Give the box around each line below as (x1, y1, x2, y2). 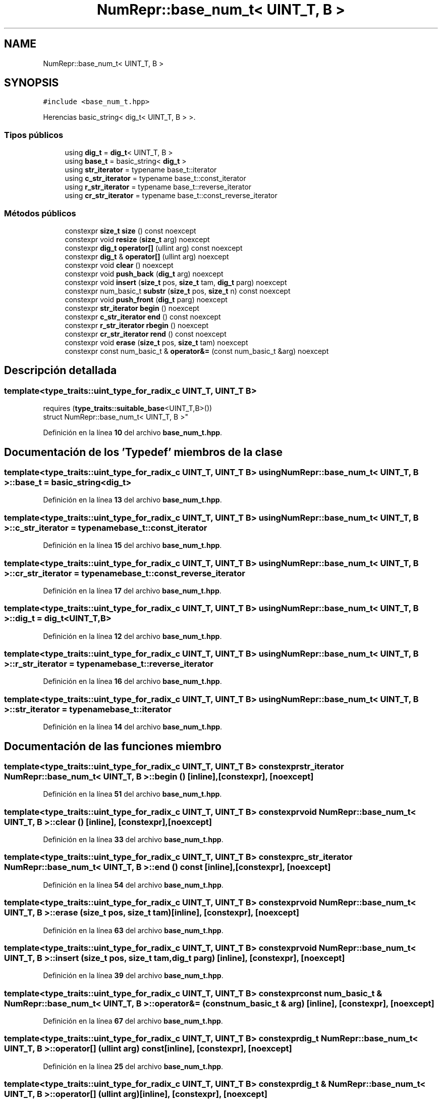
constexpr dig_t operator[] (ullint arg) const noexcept (65, 243, 243, 252)
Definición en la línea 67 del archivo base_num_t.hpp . (43, 1017, 223, 1026)
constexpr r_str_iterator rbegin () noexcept (65, 320, 209, 330)
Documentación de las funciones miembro (4, 740, 222, 753)
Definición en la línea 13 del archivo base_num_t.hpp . (43, 495, 222, 504)
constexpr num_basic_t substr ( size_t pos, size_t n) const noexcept (65, 286, 291, 295)
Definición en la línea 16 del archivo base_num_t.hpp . (43, 677, 222, 686)
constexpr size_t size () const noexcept (65, 226, 196, 235)
